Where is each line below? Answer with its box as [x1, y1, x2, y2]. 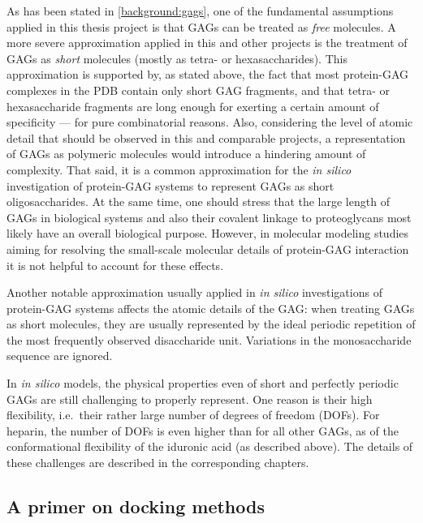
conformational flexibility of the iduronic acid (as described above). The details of [6, 438, 413, 455]
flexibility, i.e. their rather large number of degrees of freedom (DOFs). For [6, 406, 380, 423]
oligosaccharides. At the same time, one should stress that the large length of [6, 193, 390, 210]
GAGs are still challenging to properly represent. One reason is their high [6, 390, 373, 407]
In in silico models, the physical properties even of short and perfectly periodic [6, 375, 399, 392]
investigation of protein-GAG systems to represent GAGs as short [6, 177, 335, 194]
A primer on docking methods [6, 494, 265, 519]
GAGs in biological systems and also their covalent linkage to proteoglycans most [6, 208, 412, 225]
